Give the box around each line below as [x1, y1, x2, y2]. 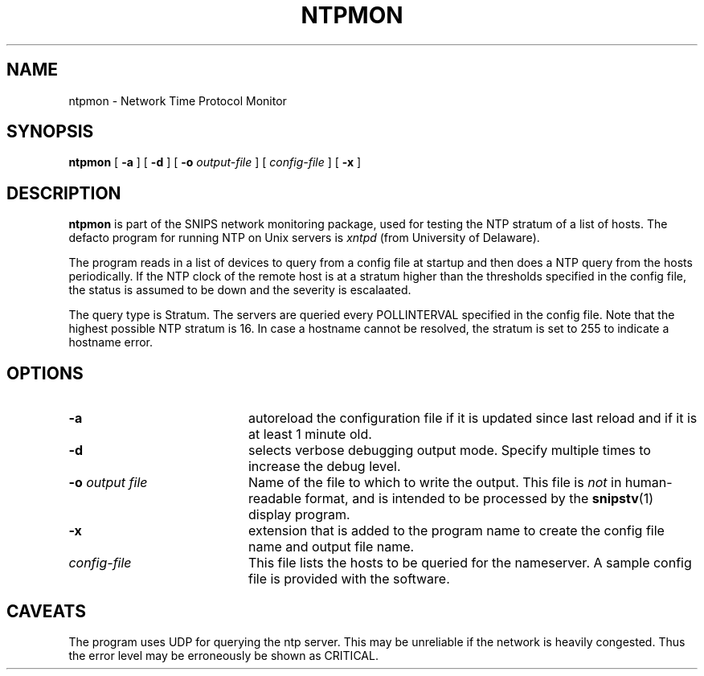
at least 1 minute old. [248, 426, 372, 443]
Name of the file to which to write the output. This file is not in [248, 474, 622, 491]
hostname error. [68, 335, 153, 350]
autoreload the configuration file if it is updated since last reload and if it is [248, 410, 698, 427]
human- [624, 474, 673, 491]
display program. [248, 506, 350, 523]
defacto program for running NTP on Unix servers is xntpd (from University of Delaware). [68, 231, 540, 245]
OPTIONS [6, 363, 84, 383]
